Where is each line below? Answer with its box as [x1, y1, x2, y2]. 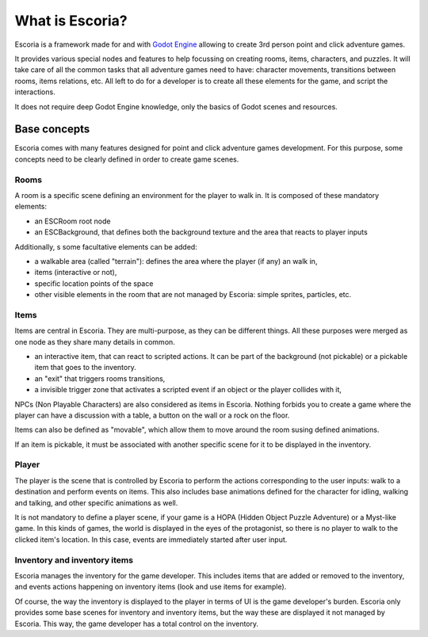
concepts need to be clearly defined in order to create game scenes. [14, 154, 239, 164]
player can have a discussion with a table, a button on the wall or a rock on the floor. [14, 410, 290, 420]
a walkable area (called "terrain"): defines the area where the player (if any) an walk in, [34, 256, 318, 265]
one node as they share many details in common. [14, 337, 176, 346]
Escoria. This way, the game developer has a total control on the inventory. [14, 619, 259, 628]
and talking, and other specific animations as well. [14, 498, 178, 507]
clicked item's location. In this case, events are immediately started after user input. [14, 535, 288, 544]
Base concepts [14, 123, 90, 136]
